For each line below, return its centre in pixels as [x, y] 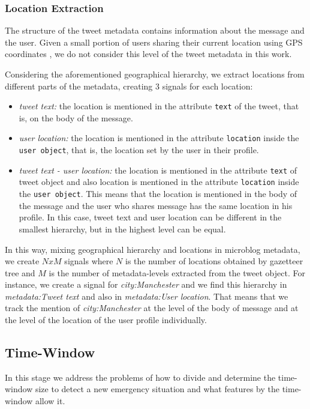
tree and [20, 272]
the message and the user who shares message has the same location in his [156, 205]
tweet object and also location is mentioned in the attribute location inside [159, 182]
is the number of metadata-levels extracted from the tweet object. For [177, 272]
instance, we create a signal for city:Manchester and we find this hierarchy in [146, 284]
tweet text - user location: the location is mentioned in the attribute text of [158, 170]
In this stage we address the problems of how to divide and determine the [140, 377]
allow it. [50, 401]
